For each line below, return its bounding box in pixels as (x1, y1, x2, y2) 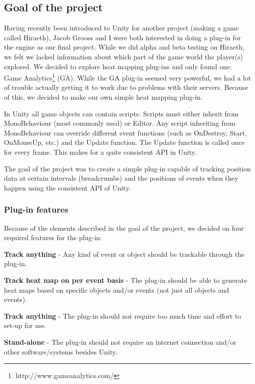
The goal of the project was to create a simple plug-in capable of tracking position (4, 163, 251, 173)
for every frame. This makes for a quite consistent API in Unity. (4, 146, 197, 157)
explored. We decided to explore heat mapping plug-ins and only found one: (4, 61, 232, 71)
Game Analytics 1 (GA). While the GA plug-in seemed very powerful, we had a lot (4, 71, 251, 82)
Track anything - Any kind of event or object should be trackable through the (4, 248, 245, 259)
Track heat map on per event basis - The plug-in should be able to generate (4, 274, 247, 285)
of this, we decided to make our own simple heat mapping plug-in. (4, 92, 203, 102)
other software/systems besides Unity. (4, 346, 118, 357)
